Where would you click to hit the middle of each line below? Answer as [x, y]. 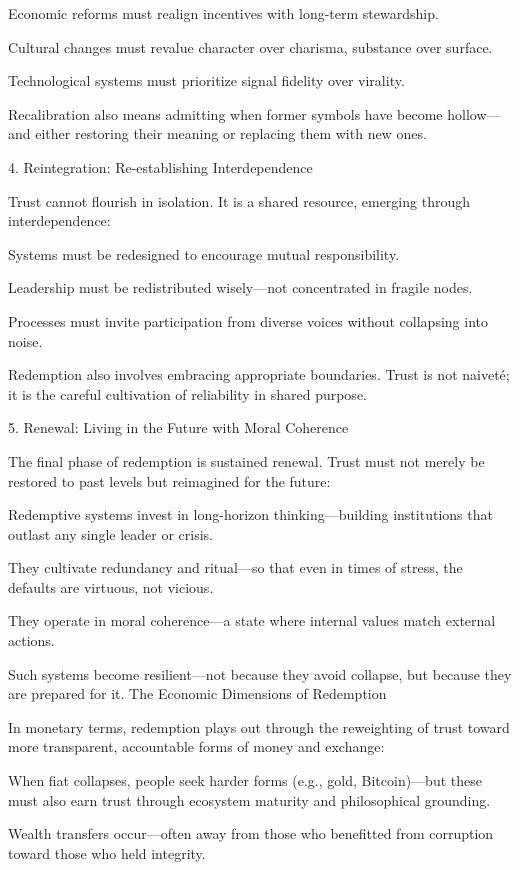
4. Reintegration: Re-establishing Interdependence [160, 166]
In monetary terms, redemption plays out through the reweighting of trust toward [259, 726]
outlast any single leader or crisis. [110, 533]
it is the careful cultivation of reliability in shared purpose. [187, 393]
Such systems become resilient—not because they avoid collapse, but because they [260, 673]
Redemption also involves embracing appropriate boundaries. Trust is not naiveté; [259, 374]
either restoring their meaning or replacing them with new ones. [231, 133]
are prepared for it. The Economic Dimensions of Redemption [197, 693]
